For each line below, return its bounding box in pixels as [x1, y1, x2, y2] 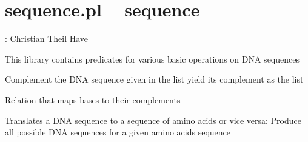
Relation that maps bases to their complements [5, 93, 181, 106]
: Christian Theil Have [5, 32, 89, 45]
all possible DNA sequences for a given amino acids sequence [5, 126, 231, 138]
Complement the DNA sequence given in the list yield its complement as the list [5, 73, 304, 86]
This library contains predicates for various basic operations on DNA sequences [5, 52, 300, 65]
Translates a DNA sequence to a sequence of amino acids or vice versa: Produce [5, 113, 301, 126]
